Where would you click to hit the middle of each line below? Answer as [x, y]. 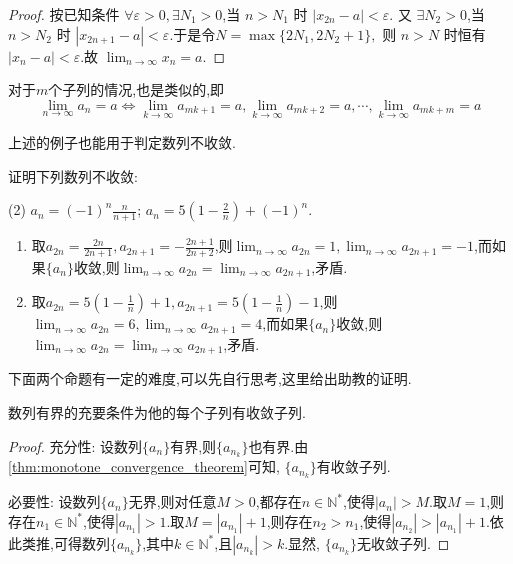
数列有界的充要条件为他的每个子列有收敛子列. [157, 411]
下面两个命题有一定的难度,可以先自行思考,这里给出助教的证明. [210, 378]
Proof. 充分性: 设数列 [75, 445]
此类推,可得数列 [59, 542]
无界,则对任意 [172, 501]
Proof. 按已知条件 [64, 14]
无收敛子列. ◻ [403, 542]
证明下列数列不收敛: [73, 175]
